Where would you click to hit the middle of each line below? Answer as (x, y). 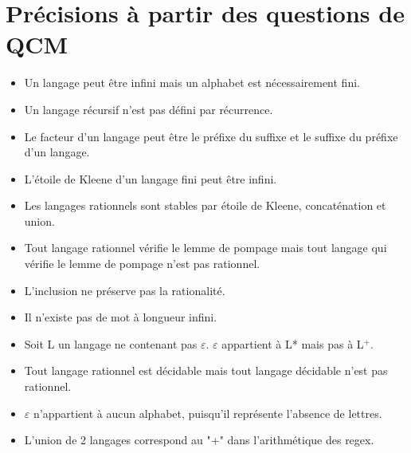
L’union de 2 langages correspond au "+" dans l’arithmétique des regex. (199, 440)
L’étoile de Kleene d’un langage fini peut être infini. (151, 178)
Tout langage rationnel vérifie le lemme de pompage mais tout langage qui (205, 248)
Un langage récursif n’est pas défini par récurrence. (149, 109)
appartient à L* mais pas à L (293, 343)
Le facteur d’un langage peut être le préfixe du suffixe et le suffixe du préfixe (211, 136)
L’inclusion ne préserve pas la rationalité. (125, 290)
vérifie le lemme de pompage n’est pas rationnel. (142, 264)
